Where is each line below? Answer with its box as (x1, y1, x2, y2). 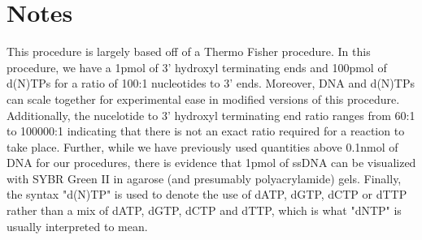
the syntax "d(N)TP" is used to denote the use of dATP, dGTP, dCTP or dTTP (7, 186, 407, 203)
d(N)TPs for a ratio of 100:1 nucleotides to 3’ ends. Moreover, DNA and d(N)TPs (7, 75, 415, 92)
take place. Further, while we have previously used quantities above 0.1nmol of (7, 138, 398, 155)
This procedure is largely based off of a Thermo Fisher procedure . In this (7, 43, 371, 60)
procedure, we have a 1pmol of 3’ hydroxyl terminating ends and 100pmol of (7, 58, 387, 75)
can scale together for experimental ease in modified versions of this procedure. (7, 90, 400, 107)
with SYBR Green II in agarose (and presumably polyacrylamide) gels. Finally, (7, 169, 402, 186)
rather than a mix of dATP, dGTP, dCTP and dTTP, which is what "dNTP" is (7, 202, 402, 219)
